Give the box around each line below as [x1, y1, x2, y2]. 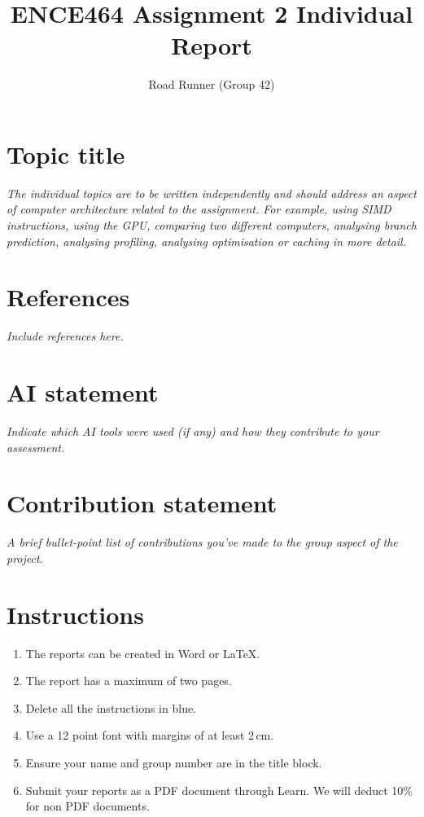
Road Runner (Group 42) [148, 76, 275, 93]
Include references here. [7, 327, 124, 345]
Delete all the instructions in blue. [25, 699, 197, 716]
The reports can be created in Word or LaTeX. [25, 644, 260, 661]
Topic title [7, 137, 125, 170]
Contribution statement [7, 486, 278, 520]
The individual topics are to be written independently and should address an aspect [7, 184, 417, 201]
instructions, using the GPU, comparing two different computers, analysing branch [7, 217, 417, 234]
